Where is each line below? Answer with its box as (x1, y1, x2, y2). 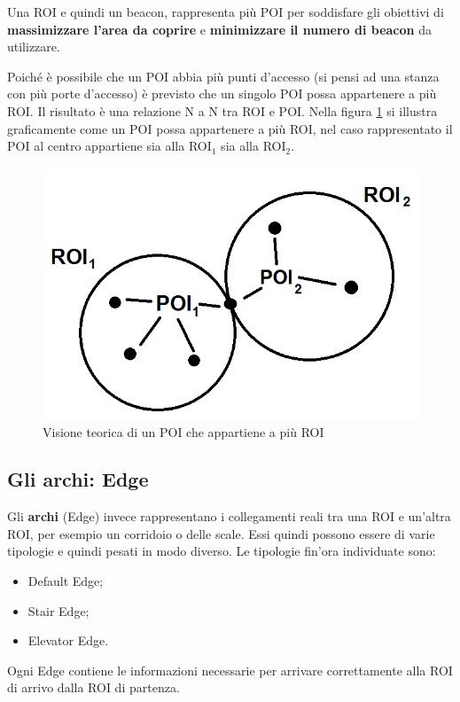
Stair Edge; (27, 601, 90, 620)
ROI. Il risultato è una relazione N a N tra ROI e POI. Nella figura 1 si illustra (7, 101, 438, 120)
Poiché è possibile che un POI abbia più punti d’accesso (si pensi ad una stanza (7, 66, 440, 85)
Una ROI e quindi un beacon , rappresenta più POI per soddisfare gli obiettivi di (7, 3, 444, 20)
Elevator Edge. (27, 631, 109, 650)
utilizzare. (7, 37, 60, 56)
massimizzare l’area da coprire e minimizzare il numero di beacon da (7, 19, 432, 38)
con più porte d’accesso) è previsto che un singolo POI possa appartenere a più (7, 84, 437, 103)
